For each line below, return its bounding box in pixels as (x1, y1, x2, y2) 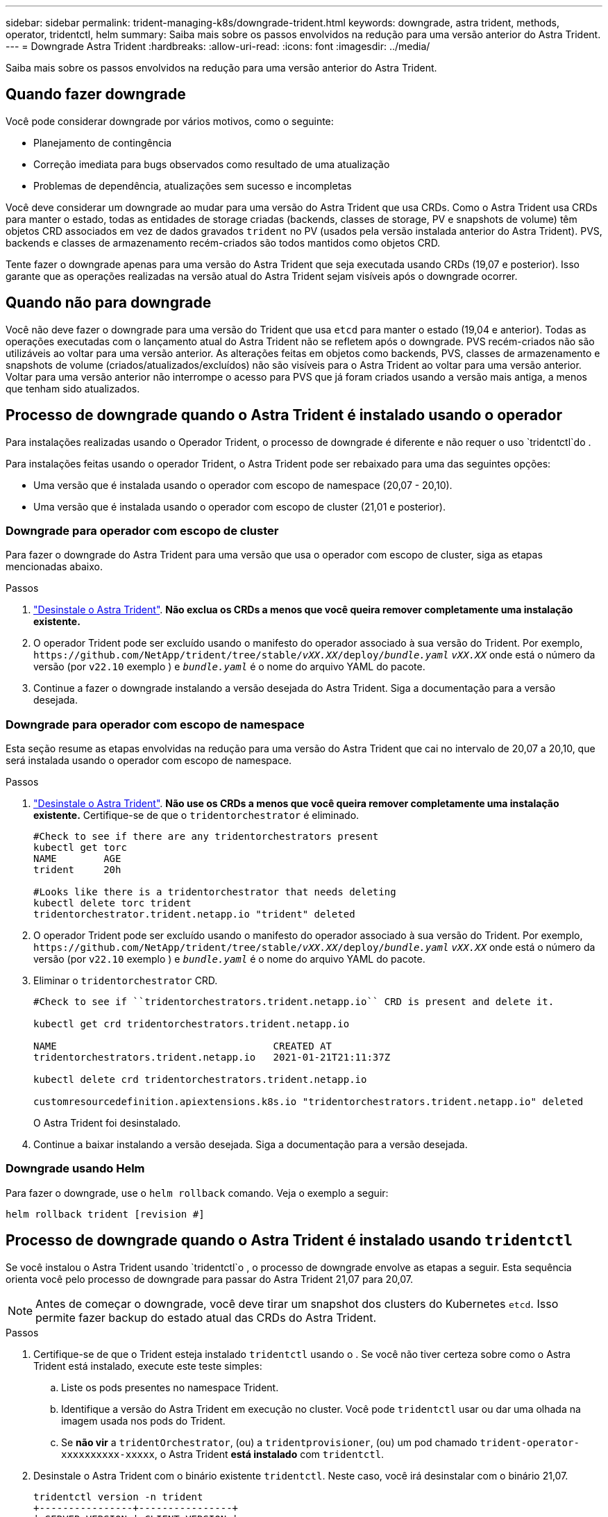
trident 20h (33, 864, 121, 876)
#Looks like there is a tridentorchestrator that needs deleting (33, 886, 396, 898)
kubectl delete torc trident (33, 897, 192, 909)
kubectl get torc (33, 842, 127, 854)
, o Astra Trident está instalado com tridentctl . (154, 1448, 385, 1460)
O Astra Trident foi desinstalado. (33, 1117, 181, 1129)
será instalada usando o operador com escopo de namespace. (6, 754, 292, 767)
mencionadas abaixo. (6, 561, 103, 573)
